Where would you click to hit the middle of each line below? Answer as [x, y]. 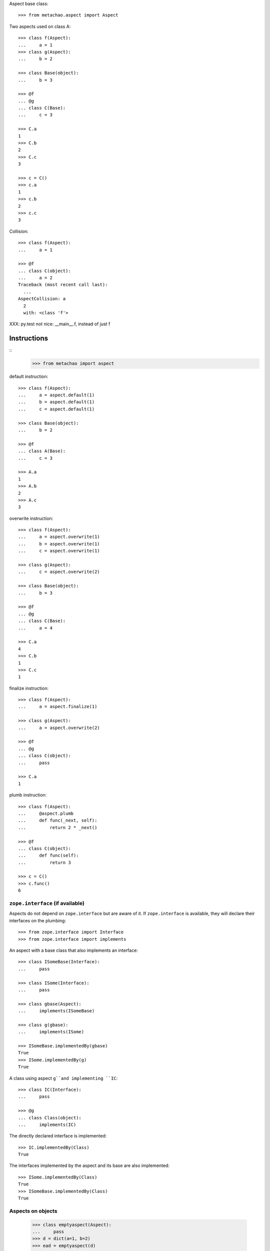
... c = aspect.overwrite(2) [59, 572]
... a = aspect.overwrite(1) [59, 537]
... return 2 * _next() [58, 827]
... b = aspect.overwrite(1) [59, 544]
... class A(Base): [42, 451]
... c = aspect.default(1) [56, 409]
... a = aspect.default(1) [56, 395]
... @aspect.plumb [46, 813]
